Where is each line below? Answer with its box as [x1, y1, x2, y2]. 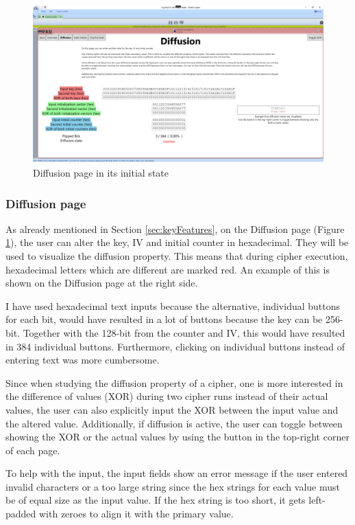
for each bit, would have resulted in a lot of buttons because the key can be [5, 312, 323, 326]
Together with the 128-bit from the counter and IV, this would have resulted [23, 325, 345, 339]
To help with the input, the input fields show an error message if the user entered [5, 466, 348, 480]
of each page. [5, 443, 60, 457]
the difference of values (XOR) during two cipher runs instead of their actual [5, 389, 328, 403]
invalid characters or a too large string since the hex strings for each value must [5, 479, 340, 493]
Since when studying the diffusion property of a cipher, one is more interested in [5, 375, 343, 390]
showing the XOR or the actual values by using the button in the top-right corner [5, 429, 350, 444]
